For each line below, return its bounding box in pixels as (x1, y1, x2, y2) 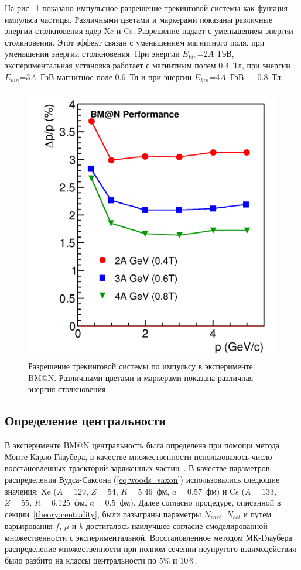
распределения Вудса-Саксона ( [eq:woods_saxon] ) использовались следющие (5, 473, 280, 486)
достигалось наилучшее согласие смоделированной (85, 520, 268, 532)
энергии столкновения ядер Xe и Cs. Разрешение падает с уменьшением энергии (5, 25, 293, 37)
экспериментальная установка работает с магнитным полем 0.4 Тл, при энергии (5, 59, 290, 71)
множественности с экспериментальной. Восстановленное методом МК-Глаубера (5, 531, 292, 543)
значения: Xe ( (5, 485, 57, 497)
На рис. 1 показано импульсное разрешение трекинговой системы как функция (5, 2, 288, 13)
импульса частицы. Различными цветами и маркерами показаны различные (5, 13, 273, 25)
